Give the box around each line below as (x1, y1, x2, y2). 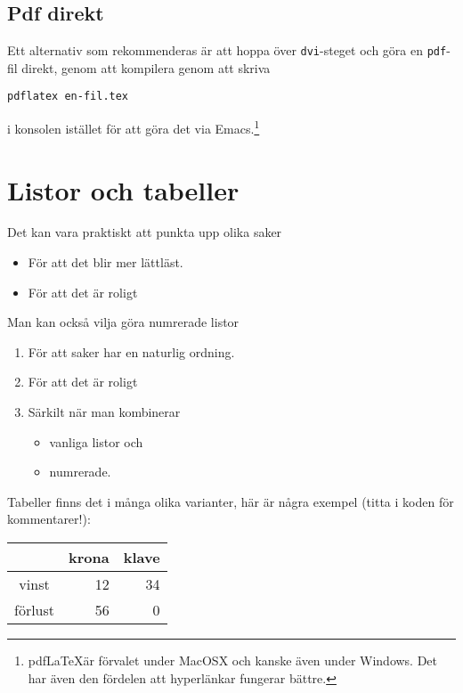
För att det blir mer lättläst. (28, 253, 183, 272)
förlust (14, 599, 55, 621)
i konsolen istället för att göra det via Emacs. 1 (7, 117, 260, 137)
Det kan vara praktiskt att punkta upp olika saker (7, 223, 282, 241)
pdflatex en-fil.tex (7, 90, 129, 103)
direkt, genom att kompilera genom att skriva (21, 58, 271, 77)
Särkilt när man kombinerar (28, 403, 181, 421)
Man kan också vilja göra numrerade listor (7, 313, 240, 331)
